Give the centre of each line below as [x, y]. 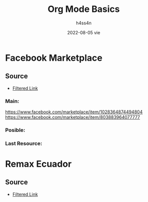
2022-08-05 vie [84, 32]
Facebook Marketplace [54, 58]
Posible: [15, 130]
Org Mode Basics [84, 9]
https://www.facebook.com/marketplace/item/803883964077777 [73, 117]
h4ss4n [84, 23]
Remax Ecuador [38, 164]
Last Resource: [24, 143]
